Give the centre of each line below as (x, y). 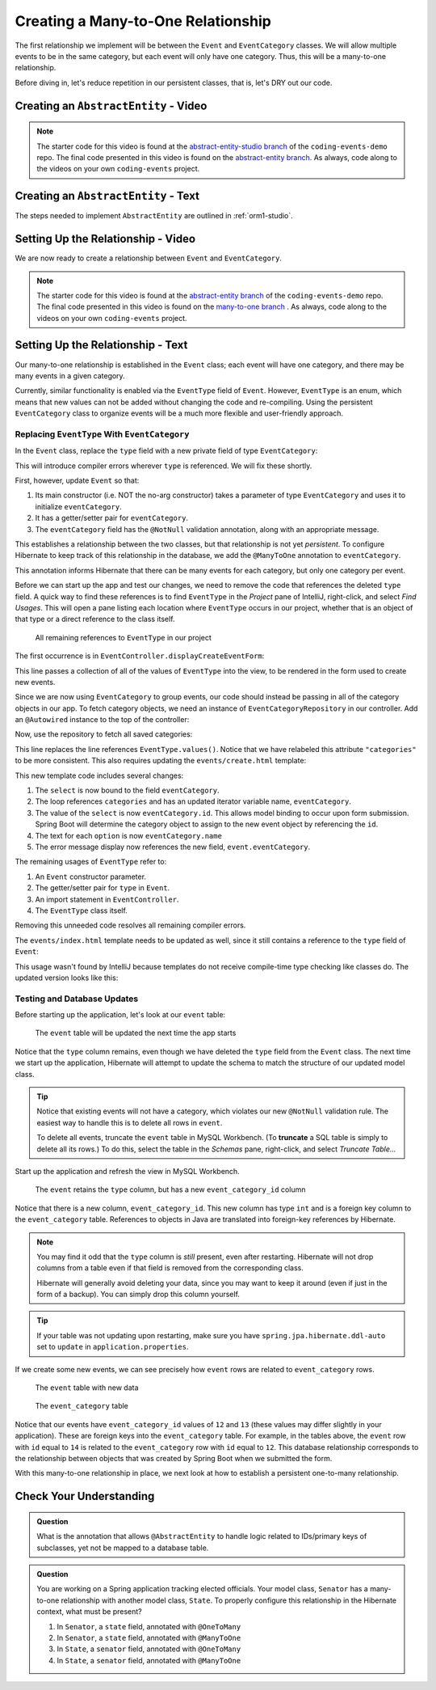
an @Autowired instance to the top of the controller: (102, 720)
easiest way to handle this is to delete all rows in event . (130, 1122)
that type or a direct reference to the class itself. (95, 619)
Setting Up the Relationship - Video (105, 239)
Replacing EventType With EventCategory (102, 434)
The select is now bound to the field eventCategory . (127, 790)
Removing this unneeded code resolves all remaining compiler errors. (130, 925)
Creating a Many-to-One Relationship (143, 21)
